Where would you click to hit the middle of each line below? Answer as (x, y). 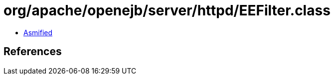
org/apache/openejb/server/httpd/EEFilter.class (167, 10)
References (33, 52)
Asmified (38, 32)
